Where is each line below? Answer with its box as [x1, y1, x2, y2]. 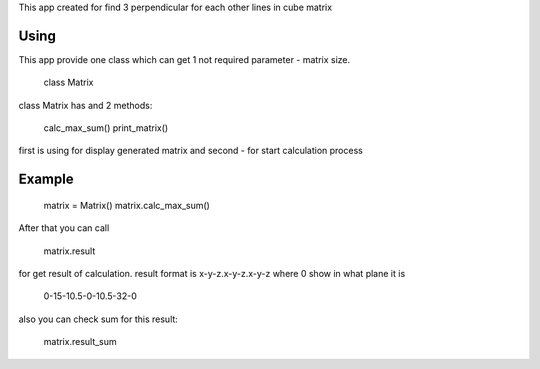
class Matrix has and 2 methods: [18, 99, 153, 111]
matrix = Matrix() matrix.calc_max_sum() [43, 199, 210, 211]
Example [18, 171, 74, 188]
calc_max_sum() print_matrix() [43, 122, 169, 134]
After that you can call [18, 222, 110, 234]
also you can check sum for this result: [18, 313, 179, 325]
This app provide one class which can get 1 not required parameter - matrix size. [18, 53, 351, 65]
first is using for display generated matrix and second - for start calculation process [18, 145, 364, 157]
